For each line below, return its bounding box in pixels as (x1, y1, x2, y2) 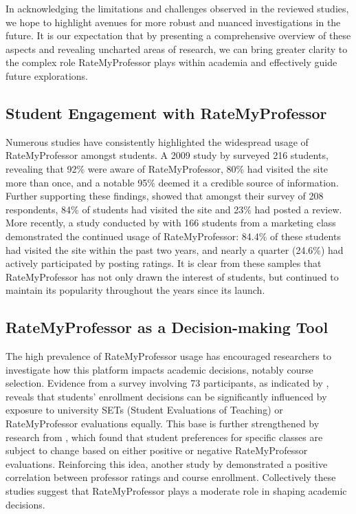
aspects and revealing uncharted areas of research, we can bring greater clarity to (5, 41, 348, 56)
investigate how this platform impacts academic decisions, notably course (5, 362, 313, 376)
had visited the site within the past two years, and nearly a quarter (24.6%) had (5, 242, 344, 257)
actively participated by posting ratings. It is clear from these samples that (5, 256, 322, 270)
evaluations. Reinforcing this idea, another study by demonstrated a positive (5, 456, 328, 471)
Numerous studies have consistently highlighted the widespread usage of (5, 134, 309, 149)
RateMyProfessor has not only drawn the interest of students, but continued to (5, 269, 339, 283)
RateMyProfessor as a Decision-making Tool (5, 317, 329, 338)
